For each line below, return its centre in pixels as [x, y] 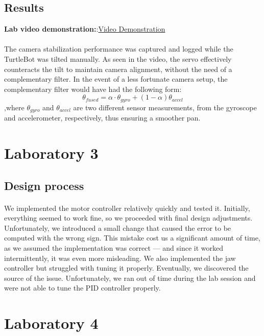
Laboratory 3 [51, 153]
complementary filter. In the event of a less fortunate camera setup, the [116, 79]
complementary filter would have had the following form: [93, 89]
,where [14, 107]
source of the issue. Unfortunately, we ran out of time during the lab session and [130, 278]
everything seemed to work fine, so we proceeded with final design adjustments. [128, 218]
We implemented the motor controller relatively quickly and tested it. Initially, [127, 208]
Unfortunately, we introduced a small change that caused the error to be [118, 227]
